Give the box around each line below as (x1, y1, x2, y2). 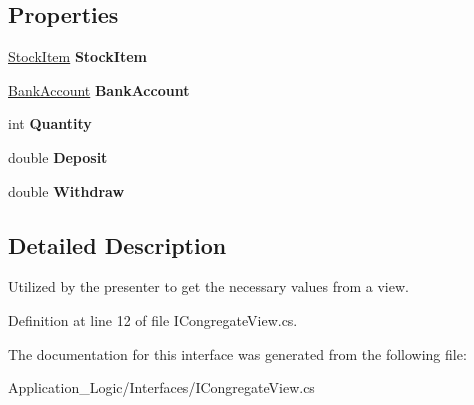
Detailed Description (8, 229, 227, 260)
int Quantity (8, 113, 92, 134)
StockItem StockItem (8, 46, 147, 67)
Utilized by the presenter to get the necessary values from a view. (8, 276, 409, 297)
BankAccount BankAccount (8, 79, 190, 100)
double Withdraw (8, 180, 125, 201)
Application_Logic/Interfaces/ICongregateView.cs (8, 377, 315, 398)
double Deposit (8, 146, 108, 167)
